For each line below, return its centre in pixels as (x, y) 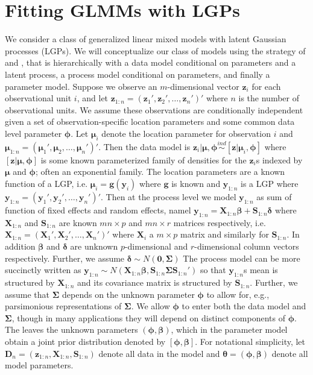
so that (213, 270)
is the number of (269, 98)
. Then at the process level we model (169, 197)
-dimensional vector (203, 86)
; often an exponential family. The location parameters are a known (160, 172)
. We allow (150, 306)
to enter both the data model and (244, 306)
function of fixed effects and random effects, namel (98, 210)
